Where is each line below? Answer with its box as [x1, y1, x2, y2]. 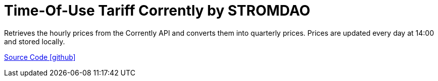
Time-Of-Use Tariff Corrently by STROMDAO [4, 2, 310, 19]
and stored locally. [4, 37, 65, 46]
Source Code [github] [4, 52, 76, 61]
